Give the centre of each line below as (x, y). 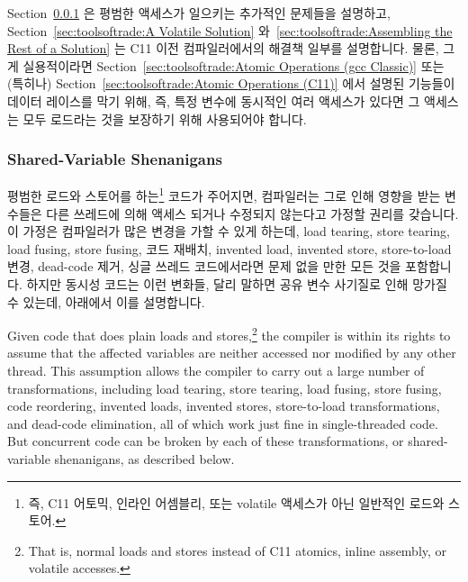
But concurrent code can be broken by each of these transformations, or (206, 441)
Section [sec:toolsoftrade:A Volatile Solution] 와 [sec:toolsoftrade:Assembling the (230, 30)
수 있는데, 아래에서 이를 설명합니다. (106, 301)
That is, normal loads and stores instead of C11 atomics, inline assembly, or (238, 550)
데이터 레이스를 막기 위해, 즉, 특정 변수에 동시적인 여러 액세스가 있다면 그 (214, 100)
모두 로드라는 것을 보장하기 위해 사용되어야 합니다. (165, 118)
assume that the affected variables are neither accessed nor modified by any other (232, 353)
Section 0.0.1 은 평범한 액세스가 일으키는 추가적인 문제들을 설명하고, (199, 13)
